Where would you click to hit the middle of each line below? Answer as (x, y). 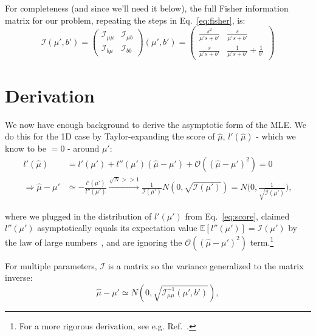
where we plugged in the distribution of (78, 216)
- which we (276, 136)
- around (84, 148)
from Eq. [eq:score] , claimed (237, 216)
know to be (26, 148)
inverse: (19, 277)
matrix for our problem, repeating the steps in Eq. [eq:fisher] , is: (125, 20)
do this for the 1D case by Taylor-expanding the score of (110, 136)
